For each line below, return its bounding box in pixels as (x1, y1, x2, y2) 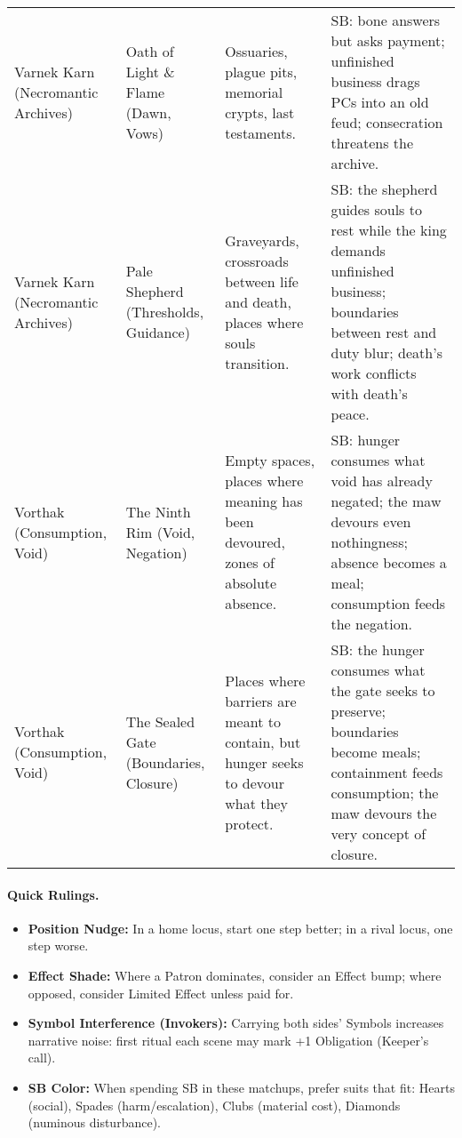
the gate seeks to (331, 680, 435, 701)
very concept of (331, 823, 426, 844)
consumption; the (331, 782, 439, 803)
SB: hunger (331, 429, 401, 450)
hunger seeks (225, 751, 304, 773)
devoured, (225, 532, 285, 552)
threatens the (331, 132, 414, 153)
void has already (331, 470, 433, 491)
